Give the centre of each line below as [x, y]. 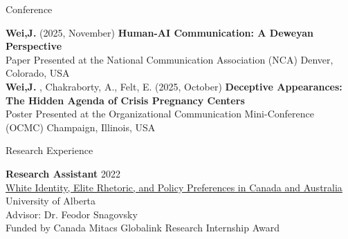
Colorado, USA [38, 73]
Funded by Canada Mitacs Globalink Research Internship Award [143, 228]
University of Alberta [51, 201]
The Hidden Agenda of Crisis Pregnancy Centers [125, 100]
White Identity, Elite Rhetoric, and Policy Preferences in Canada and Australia [174, 187]
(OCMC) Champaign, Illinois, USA [81, 127]
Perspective [34, 46]
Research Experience [49, 150]
